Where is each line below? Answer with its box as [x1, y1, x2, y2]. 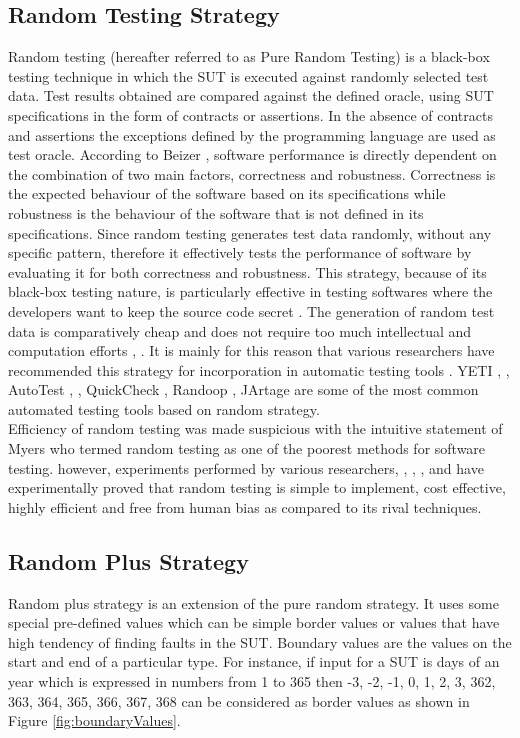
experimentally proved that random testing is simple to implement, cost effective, [8, 477, 506, 498]
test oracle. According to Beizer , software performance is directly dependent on [8, 144, 497, 165]
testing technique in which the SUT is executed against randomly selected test [8, 65, 489, 86]
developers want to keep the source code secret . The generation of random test [8, 300, 495, 321]
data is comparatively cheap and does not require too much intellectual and [8, 320, 472, 341]
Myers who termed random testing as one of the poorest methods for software [8, 438, 486, 459]
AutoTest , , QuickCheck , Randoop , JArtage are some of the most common [8, 379, 479, 400]
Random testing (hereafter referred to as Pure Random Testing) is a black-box [8, 46, 490, 67]
